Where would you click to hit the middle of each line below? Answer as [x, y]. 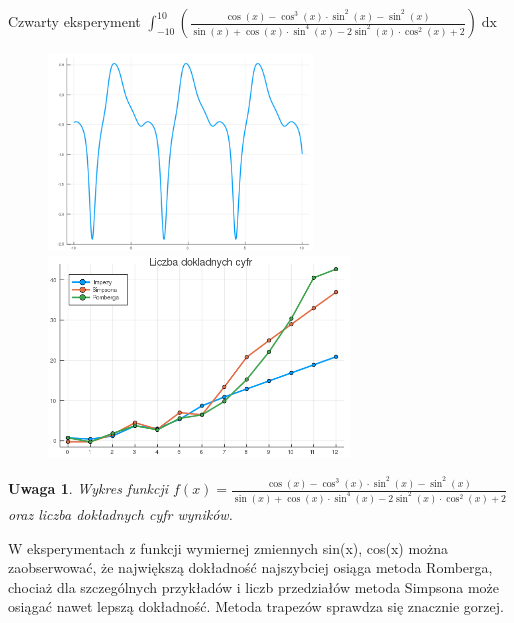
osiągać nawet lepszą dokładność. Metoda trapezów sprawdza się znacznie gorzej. [256, 606]
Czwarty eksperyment [74, 21]
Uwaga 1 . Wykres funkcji [88, 488]
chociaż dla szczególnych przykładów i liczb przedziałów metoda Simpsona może [254, 586]
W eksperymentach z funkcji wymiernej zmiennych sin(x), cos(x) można [228, 547]
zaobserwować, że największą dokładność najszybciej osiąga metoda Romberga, [250, 567]
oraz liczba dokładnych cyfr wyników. [120, 514]
